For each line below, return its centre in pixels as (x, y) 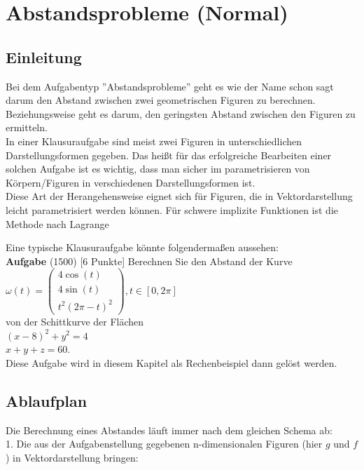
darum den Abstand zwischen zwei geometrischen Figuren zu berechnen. (161, 100)
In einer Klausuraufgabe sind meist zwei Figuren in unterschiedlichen (154, 141)
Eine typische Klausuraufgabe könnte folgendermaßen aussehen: (142, 247)
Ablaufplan (47, 400)
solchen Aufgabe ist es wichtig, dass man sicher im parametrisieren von (158, 169)
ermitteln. (27, 127)
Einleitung (44, 56)
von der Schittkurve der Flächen (75, 321)
